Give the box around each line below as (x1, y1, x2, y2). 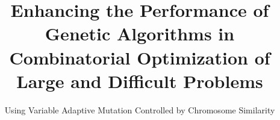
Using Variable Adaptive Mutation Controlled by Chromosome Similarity (4, 103, 275, 116)
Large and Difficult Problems (16, 68, 263, 93)
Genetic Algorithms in (45, 21, 235, 46)
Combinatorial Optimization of (9, 45, 270, 69)
